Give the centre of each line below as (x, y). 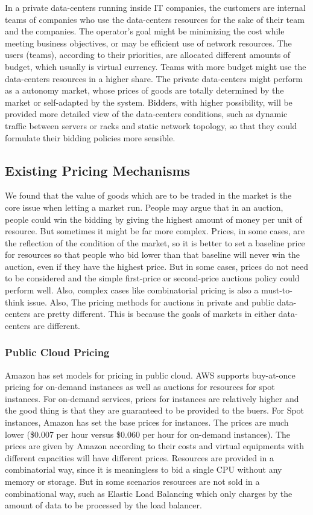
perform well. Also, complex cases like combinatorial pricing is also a (132, 290)
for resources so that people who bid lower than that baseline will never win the (152, 254)
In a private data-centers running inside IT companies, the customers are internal (155, 7)
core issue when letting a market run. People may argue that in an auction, (144, 207)
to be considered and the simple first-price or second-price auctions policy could (152, 278)
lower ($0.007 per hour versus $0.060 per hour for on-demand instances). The (148, 434)
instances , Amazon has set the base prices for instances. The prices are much (147, 422)
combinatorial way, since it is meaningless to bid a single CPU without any (144, 469)
